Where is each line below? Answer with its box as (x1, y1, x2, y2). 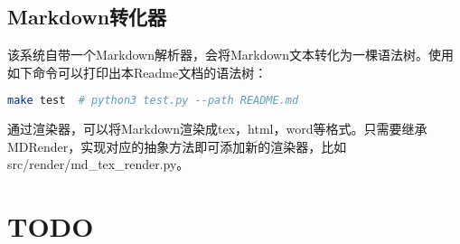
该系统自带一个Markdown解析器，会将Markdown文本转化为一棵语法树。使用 (7, 45, 455, 64)
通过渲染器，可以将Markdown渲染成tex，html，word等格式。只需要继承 (7, 119, 427, 138)
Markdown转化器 (7, 3, 167, 31)
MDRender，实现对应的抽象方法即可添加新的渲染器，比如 (7, 136, 347, 155)
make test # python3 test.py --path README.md (7, 94, 299, 108)
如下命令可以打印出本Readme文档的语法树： (7, 62, 268, 81)
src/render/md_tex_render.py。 (7, 155, 190, 174)
